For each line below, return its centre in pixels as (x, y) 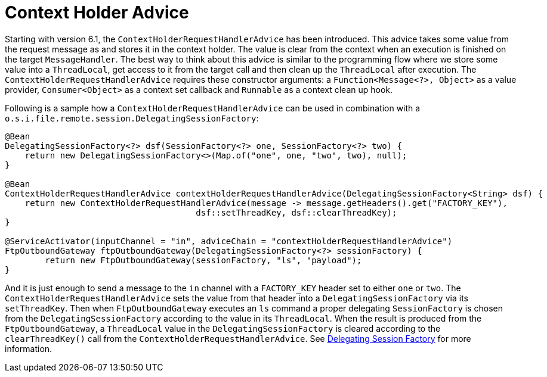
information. (29, 348)
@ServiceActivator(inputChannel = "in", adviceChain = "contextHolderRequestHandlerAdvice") (229, 241)
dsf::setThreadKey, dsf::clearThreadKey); (296, 212)
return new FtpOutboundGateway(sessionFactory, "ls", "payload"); (203, 260)
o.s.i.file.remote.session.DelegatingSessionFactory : (132, 118)
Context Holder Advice (97, 13)
